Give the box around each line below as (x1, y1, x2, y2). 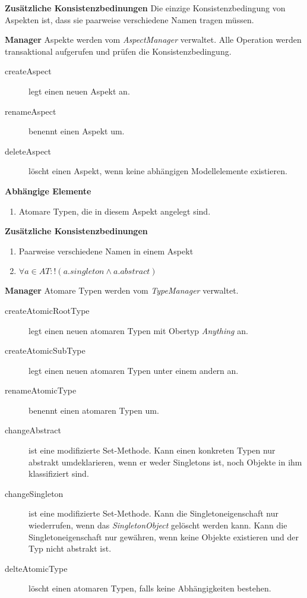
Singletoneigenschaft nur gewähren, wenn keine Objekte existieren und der (29, 530, 299, 543)
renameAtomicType (5, 384, 77, 396)
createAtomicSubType (5, 344, 86, 357)
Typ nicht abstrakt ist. (29, 542, 112, 555)
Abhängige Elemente (5, 184, 91, 197)
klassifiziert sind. (29, 467, 89, 480)
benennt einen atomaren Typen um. (29, 404, 159, 416)
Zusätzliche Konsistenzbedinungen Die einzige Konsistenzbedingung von (5, 2, 286, 14)
